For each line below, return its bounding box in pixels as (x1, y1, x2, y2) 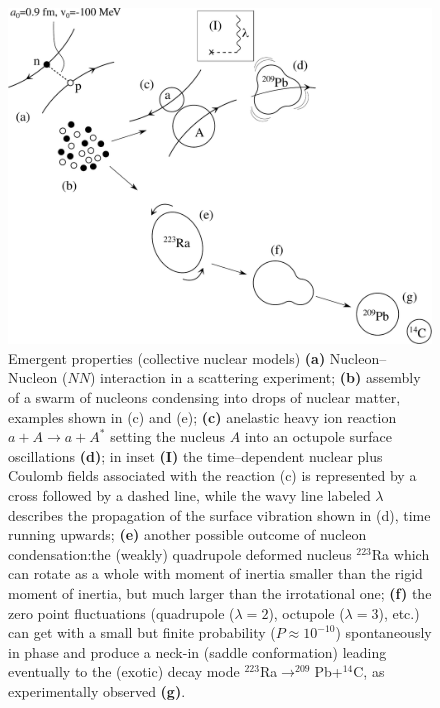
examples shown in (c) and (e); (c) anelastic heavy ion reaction (8, 406, 397, 427)
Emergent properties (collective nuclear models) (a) (8, 347, 326, 368)
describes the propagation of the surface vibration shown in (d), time (8, 504, 431, 525)
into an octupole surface (244, 426, 392, 447)
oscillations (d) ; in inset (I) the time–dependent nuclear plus (8, 445, 383, 466)
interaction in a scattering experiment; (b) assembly (100, 367, 421, 388)
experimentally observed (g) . (8, 680, 186, 701)
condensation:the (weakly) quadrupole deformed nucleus (8, 543, 352, 564)
